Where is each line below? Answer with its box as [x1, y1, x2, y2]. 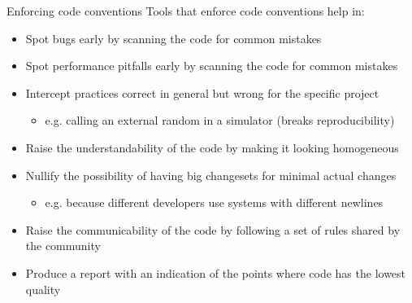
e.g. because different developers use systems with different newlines [45, 194, 384, 211]
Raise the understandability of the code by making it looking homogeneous [25, 138, 399, 156]
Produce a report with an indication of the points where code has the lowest [25, 264, 406, 281]
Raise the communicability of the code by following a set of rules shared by [25, 221, 401, 238]
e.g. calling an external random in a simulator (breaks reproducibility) [45, 112, 395, 129]
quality [25, 280, 61, 297]
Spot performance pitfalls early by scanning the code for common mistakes [25, 57, 398, 74]
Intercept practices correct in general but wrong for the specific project [25, 84, 379, 101]
